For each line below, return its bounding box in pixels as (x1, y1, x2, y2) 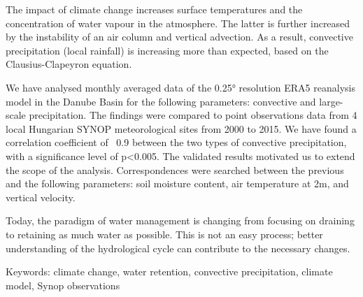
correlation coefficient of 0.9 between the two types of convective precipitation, (6, 135, 347, 150)
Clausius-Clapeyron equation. (6, 57, 132, 71)
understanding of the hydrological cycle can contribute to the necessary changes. (6, 240, 350, 255)
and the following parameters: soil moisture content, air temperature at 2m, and (6, 176, 349, 191)
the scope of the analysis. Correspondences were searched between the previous (6, 162, 344, 177)
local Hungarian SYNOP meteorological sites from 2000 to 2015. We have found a (6, 121, 357, 136)
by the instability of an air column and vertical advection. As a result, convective (6, 29, 353, 44)
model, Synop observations (6, 277, 120, 292)
